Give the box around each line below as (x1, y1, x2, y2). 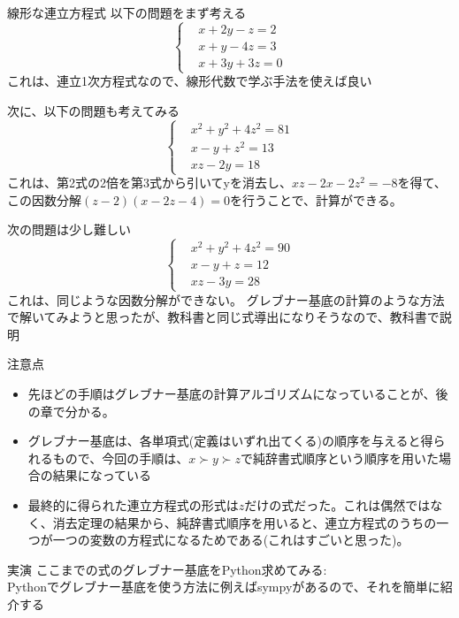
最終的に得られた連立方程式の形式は (27, 495, 239, 514)
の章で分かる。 (27, 401, 115, 420)
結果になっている (52, 466, 152, 484)
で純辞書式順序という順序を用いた (240, 448, 439, 467)
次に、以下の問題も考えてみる (7, 101, 180, 119)
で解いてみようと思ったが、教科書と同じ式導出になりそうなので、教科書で (7, 308, 440, 326)
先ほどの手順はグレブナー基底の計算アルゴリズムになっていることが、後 (27, 384, 448, 402)
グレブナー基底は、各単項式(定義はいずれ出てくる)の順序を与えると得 (27, 431, 433, 450)
